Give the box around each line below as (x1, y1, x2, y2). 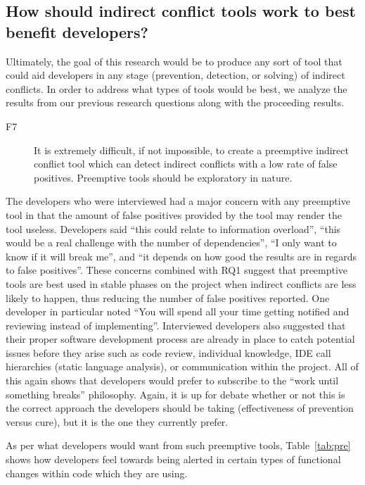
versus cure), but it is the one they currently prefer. (6, 414, 229, 429)
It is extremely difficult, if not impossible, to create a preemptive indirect (34, 142, 349, 157)
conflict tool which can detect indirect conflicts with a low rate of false (34, 156, 338, 171)
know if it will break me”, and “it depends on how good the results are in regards (6, 248, 357, 263)
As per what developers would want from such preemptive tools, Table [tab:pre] (6, 438, 351, 453)
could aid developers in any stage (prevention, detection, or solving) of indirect (6, 68, 345, 82)
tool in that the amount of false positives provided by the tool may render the (6, 207, 342, 222)
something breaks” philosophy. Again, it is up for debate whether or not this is (6, 386, 345, 401)
